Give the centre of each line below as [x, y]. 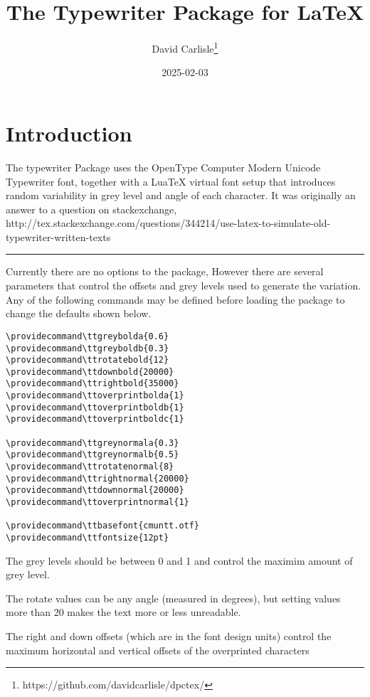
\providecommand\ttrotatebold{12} [88, 360]
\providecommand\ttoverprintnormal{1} [97, 502]
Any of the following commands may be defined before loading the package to [175, 299]
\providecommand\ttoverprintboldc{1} [95, 419]
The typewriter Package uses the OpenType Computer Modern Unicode [163, 167]
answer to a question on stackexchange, [91, 209]
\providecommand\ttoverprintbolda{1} [95, 396]
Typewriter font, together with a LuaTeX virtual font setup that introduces [171, 181]
